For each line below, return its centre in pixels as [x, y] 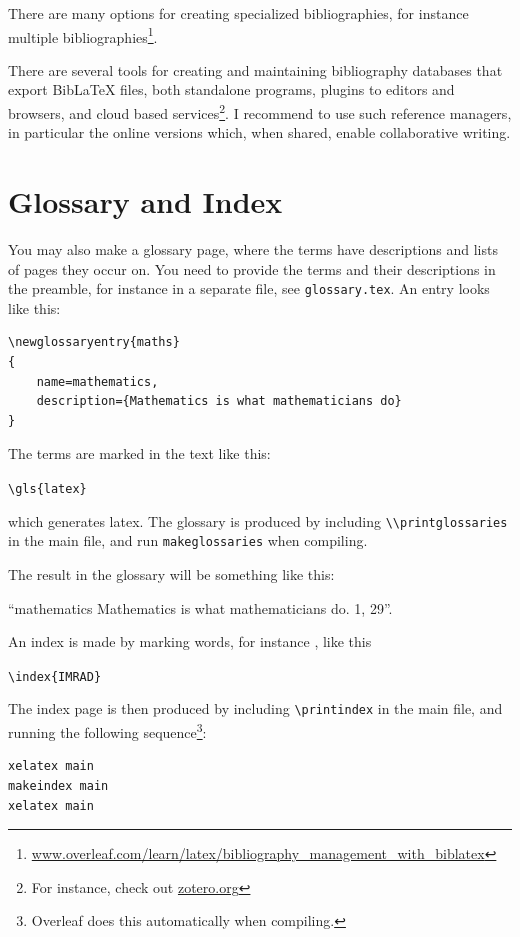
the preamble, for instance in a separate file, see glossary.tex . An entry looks [249, 288]
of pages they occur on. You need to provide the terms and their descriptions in [252, 268]
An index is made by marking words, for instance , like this [190, 641]
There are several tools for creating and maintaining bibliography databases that [255, 69]
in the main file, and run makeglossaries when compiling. [188, 540]
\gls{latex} [47, 489]
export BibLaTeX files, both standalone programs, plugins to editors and [231, 89]
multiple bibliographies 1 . [83, 35]
